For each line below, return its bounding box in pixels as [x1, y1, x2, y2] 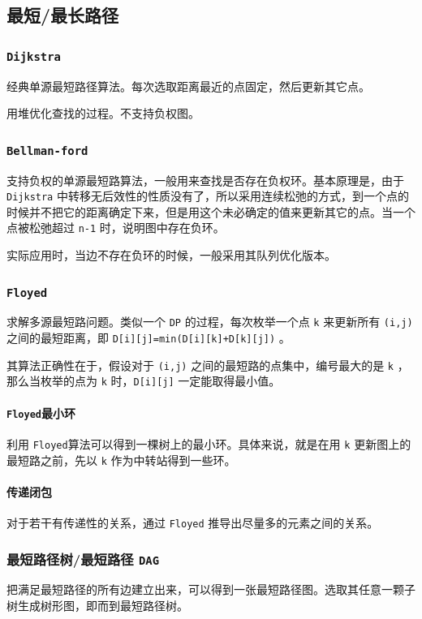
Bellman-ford [6, 144, 88, 157]
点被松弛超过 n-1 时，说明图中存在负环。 [6, 219, 225, 236]
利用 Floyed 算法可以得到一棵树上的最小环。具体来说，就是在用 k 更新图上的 [6, 435, 411, 452]
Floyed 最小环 [6, 404, 75, 421]
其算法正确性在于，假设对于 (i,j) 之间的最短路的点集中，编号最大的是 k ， [6, 356, 409, 373]
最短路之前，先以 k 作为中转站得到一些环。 [6, 451, 236, 468]
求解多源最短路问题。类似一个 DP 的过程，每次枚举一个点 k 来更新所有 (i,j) [6, 313, 413, 330]
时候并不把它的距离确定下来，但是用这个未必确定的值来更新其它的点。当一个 [6, 203, 416, 220]
